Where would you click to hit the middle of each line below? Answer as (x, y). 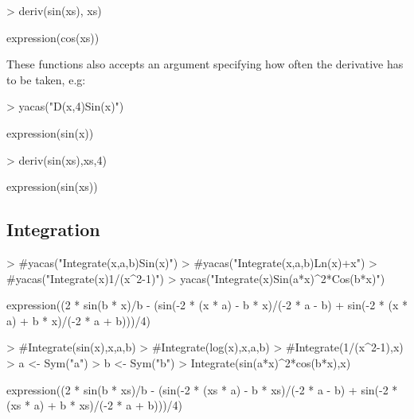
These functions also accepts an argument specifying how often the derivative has (205, 64)
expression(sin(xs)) (52, 186)
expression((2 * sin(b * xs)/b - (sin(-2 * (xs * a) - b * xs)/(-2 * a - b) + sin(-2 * (202, 389)
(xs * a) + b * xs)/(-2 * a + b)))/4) (95, 405)
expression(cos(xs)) (53, 37)
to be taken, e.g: (46, 79)
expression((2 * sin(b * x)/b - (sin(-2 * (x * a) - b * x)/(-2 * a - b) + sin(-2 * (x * (207, 305)
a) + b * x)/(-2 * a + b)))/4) (78, 320)
